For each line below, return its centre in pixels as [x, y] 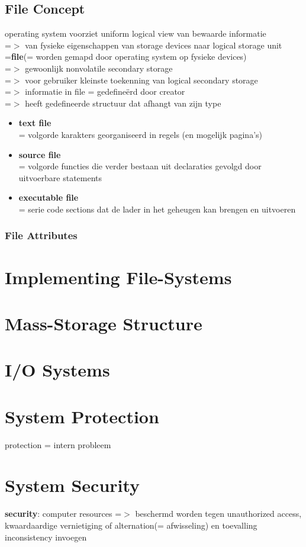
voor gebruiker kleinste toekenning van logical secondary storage [141, 80]
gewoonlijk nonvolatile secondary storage [99, 68]
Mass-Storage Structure [104, 323]
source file [40, 154]
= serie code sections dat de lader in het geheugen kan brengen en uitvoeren [157, 209]
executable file [49, 197]
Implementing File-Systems [118, 277]
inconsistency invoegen [46, 537]
